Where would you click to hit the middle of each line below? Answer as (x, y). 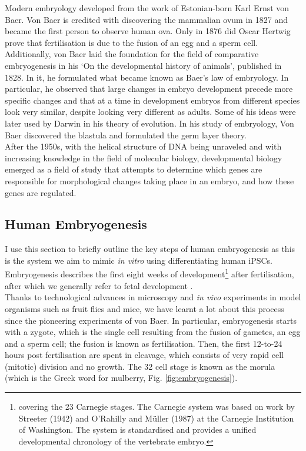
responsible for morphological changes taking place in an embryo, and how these (149, 180)
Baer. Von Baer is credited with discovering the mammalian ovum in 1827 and (146, 19)
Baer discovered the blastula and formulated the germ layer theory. (126, 135)
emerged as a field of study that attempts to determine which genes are (134, 169)
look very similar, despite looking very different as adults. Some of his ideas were (150, 112)
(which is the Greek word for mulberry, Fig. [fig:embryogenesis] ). (121, 378)
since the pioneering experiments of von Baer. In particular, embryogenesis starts (151, 320)
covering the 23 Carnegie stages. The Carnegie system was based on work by (157, 407)
